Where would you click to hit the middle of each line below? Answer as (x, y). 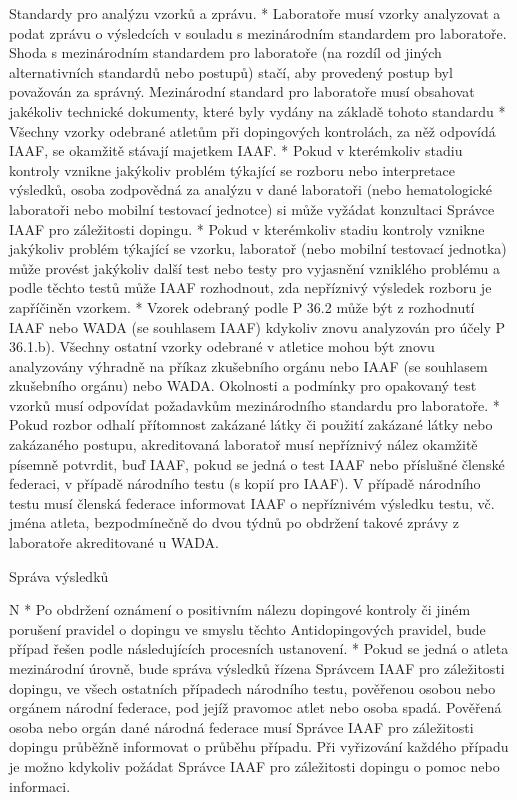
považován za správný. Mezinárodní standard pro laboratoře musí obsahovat (242, 91)
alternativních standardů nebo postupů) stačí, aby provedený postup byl (231, 71)
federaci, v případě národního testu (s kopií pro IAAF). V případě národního (245, 483)
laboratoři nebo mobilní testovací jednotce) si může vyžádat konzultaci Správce (252, 208)
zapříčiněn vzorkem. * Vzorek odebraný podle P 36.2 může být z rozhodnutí (242, 306)
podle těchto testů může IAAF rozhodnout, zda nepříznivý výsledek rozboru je (250, 287)
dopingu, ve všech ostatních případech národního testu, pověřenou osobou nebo (252, 687)
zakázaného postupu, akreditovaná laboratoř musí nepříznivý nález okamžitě (243, 444)
